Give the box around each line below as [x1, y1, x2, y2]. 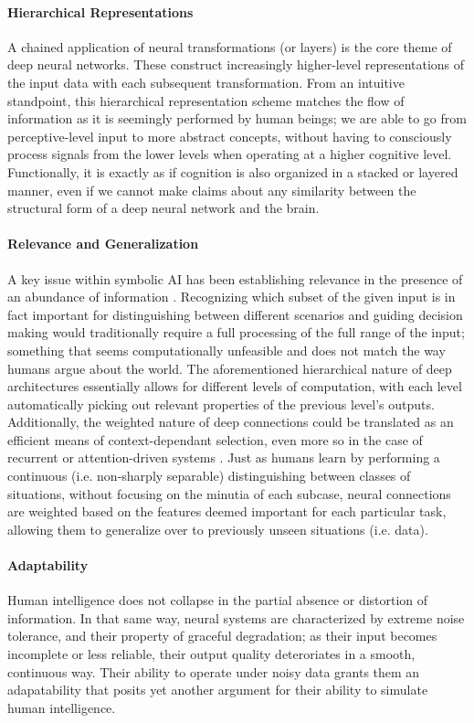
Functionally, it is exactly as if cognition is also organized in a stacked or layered [7, 162, 458, 181]
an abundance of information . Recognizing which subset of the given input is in [7, 287, 456, 306]
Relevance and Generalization [7, 234, 199, 253]
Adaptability [7, 556, 89, 575]
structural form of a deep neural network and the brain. [7, 198, 320, 218]
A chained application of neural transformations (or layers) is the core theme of [7, 37, 452, 56]
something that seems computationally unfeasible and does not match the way [7, 340, 446, 359]
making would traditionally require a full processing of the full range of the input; [7, 323, 465, 342]
